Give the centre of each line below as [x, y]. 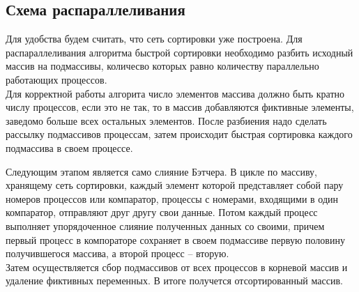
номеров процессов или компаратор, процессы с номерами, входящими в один [172, 198]
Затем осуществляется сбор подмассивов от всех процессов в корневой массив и [177, 267]
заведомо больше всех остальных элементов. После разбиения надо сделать [166, 120]
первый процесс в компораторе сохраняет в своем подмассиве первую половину [175, 239]
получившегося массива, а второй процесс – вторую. [117, 253]
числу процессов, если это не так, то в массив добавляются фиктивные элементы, [180, 107]
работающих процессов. [56, 79]
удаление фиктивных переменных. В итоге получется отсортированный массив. [174, 281]
